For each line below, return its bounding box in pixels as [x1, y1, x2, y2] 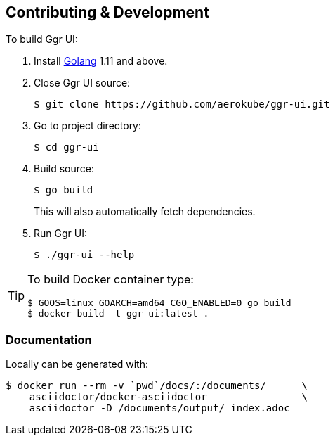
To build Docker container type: [27, 272, 194, 287]
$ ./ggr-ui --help [34, 249, 135, 261]
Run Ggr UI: [34, 227, 87, 240]
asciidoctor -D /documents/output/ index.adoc [29, 402, 290, 414]
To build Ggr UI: [6, 33, 78, 46]
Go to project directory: [34, 120, 142, 132]
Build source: [34, 162, 95, 175]
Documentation [6, 332, 92, 347]
